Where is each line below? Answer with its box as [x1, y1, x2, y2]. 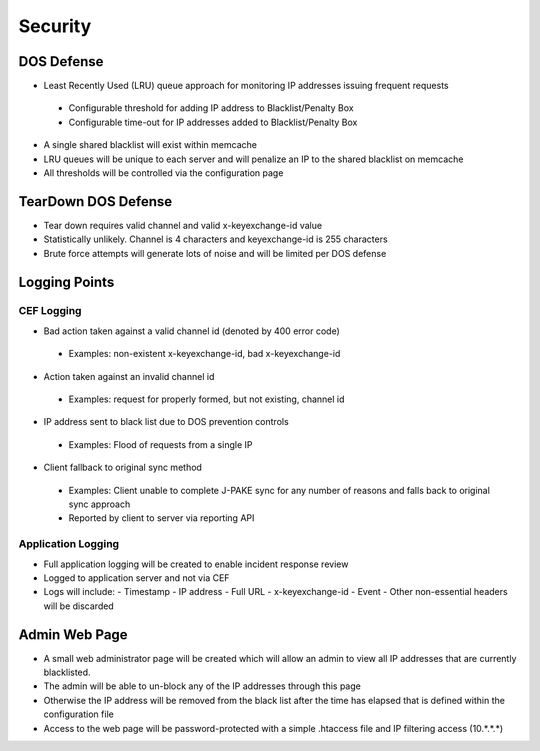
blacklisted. [43, 666, 91, 678]
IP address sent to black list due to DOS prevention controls [43, 416, 289, 428]
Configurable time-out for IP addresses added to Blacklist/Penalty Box [68, 116, 358, 128]
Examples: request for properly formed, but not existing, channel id [68, 393, 345, 405]
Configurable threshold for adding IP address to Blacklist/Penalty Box [68, 102, 354, 114]
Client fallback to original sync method [43, 461, 202, 474]
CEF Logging [18, 304, 82, 318]
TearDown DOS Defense [18, 193, 173, 210]
